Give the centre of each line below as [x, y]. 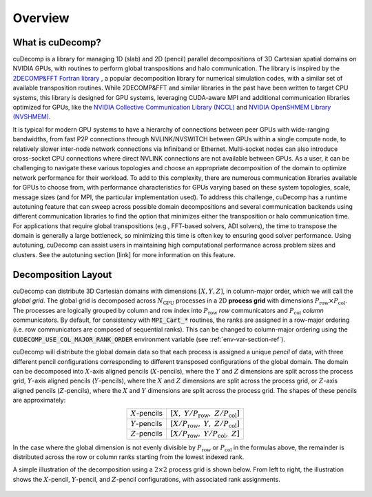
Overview [41, 18]
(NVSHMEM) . [32, 116]
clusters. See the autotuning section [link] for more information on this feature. [124, 254]
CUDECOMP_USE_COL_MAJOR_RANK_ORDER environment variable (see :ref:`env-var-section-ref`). [149, 339]
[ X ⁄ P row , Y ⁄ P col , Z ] [205, 435]
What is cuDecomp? [57, 42]
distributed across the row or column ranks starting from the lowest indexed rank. [128, 457]
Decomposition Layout [62, 275]
